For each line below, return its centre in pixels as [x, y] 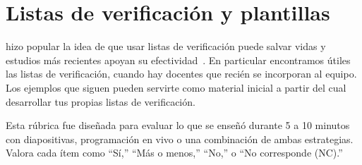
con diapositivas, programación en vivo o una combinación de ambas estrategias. [180, 139]
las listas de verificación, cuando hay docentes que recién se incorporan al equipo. [181, 74]
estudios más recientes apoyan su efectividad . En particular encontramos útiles [178, 60]
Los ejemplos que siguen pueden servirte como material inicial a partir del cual [176, 87]
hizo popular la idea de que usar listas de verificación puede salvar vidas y [166, 46]
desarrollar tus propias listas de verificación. [101, 101]
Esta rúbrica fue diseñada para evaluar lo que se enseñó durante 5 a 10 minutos [178, 125]
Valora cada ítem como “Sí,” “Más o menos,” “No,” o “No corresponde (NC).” [174, 153]
